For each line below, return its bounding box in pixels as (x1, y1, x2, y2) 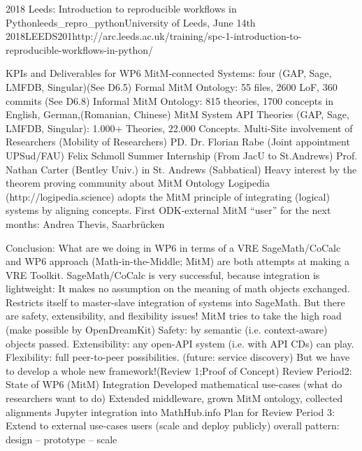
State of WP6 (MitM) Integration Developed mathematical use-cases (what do (6, 377, 342, 392)
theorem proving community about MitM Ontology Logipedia (6, 176, 270, 190)
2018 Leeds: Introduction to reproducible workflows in (6, 1, 237, 15)
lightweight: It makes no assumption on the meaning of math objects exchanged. (6, 281, 350, 296)
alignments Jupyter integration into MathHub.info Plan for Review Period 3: (6, 404, 335, 419)
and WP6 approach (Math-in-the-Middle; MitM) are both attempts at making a (6, 254, 349, 269)
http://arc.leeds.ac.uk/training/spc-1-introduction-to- (72, 29, 302, 43)
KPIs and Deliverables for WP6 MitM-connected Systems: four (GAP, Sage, (6, 66, 332, 80)
